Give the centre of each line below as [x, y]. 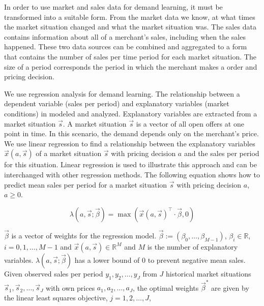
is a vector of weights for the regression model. [84, 235]
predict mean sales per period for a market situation [86, 184]
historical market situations [209, 273]
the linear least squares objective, [56, 298]
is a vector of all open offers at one [190, 123]
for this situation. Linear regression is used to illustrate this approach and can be [130, 164]
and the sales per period [222, 153]
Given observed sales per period [54, 273]
